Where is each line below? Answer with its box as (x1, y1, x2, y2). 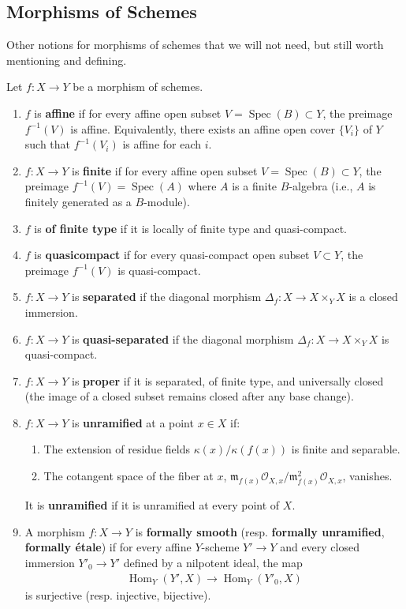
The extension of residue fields (43, 441, 190, 457)
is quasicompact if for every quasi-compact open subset (34, 246, 310, 263)
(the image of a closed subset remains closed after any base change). (24, 388, 354, 404)
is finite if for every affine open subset (72, 162, 258, 179)
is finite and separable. (291, 441, 400, 457)
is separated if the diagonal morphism (72, 288, 262, 305)
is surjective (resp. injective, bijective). (24, 586, 211, 603)
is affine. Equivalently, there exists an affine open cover (70, 120, 335, 137)
